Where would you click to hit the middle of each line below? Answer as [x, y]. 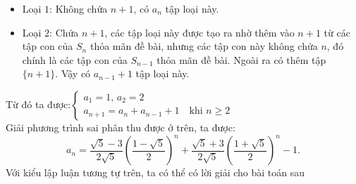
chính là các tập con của [75, 59]
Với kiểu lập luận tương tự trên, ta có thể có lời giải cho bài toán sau [155, 172]
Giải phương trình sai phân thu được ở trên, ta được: [121, 127]
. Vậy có [73, 73]
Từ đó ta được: [38, 104]
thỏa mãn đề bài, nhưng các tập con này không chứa [204, 46]
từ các [337, 32]
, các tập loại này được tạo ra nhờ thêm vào [200, 32]
